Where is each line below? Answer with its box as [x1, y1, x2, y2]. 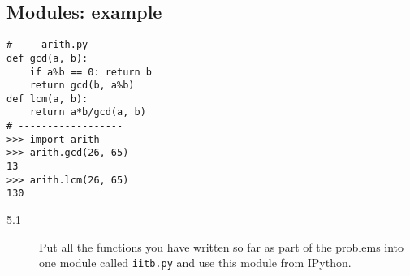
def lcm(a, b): [6, 93, 88, 105]
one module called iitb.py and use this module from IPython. [39, 254, 352, 271]
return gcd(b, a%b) [29, 80, 135, 92]
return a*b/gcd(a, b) [29, 106, 146, 119]
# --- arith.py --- [6, 39, 111, 51]
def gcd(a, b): [6, 52, 88, 64]
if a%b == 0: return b [29, 66, 152, 78]
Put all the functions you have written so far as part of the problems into [39, 238, 404, 255]
